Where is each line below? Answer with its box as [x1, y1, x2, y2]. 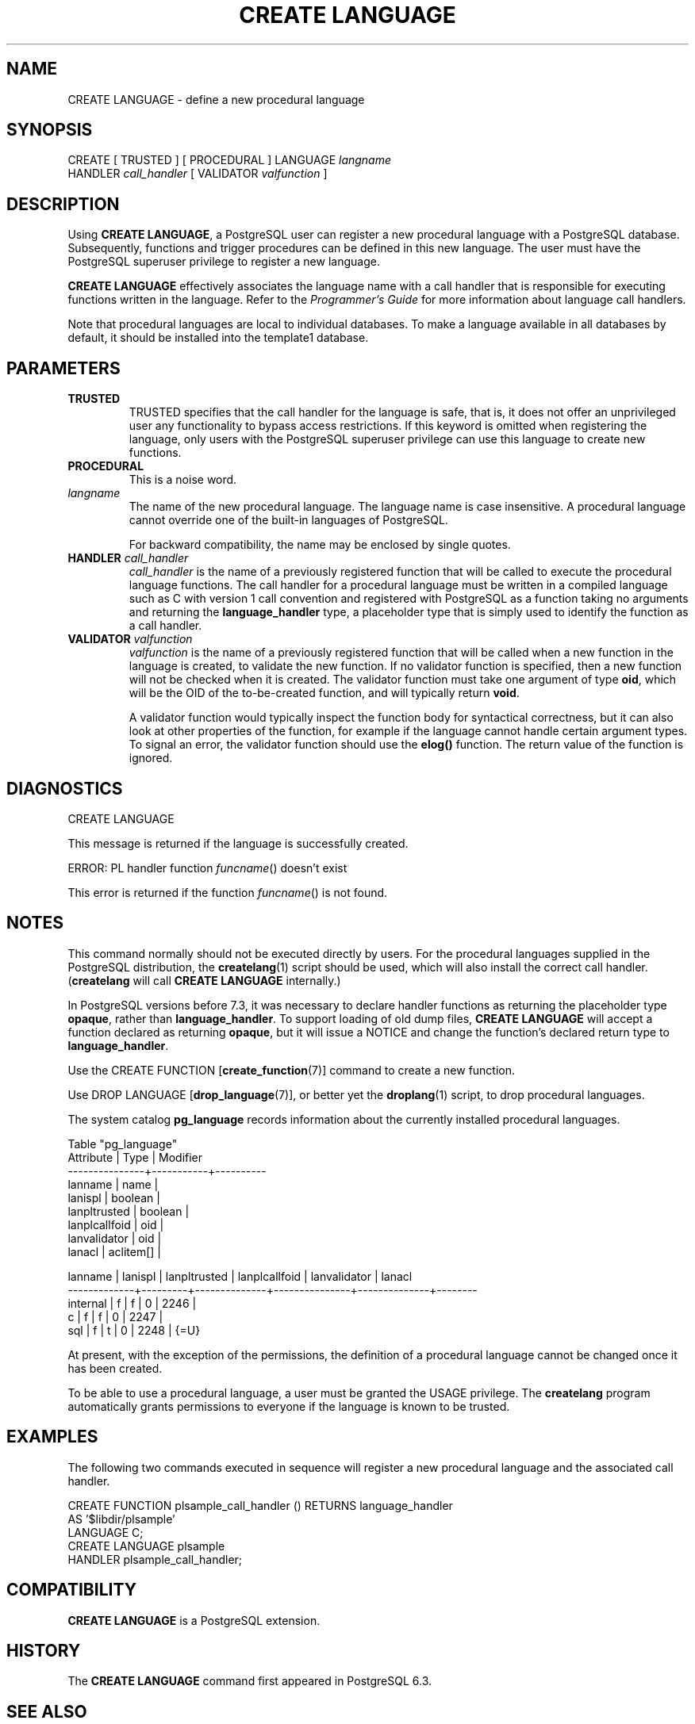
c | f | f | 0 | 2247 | [67, 1309, 163, 1324]
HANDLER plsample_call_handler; [67, 1552, 243, 1566]
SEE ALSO [6, 1701, 87, 1722]
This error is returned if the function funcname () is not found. [67, 885, 388, 899]
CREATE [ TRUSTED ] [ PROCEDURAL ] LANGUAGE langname [67, 153, 392, 167]
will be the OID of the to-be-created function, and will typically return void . [129, 686, 520, 700]
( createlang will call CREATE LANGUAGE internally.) [67, 973, 341, 987]
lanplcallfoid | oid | [67, 1217, 164, 1232]
